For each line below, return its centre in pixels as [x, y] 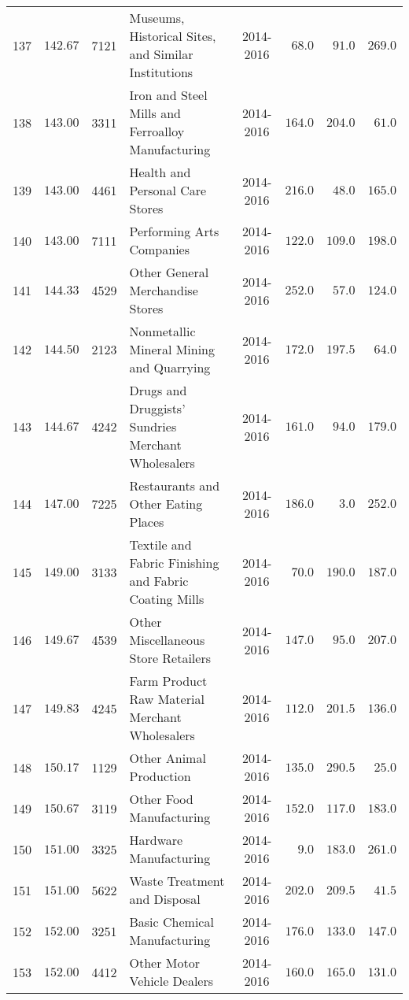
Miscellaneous [167, 640]
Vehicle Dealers [171, 981]
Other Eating [166, 504]
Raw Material [167, 699]
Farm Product [168, 681]
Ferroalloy [157, 131]
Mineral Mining [172, 349]
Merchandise [164, 290]
